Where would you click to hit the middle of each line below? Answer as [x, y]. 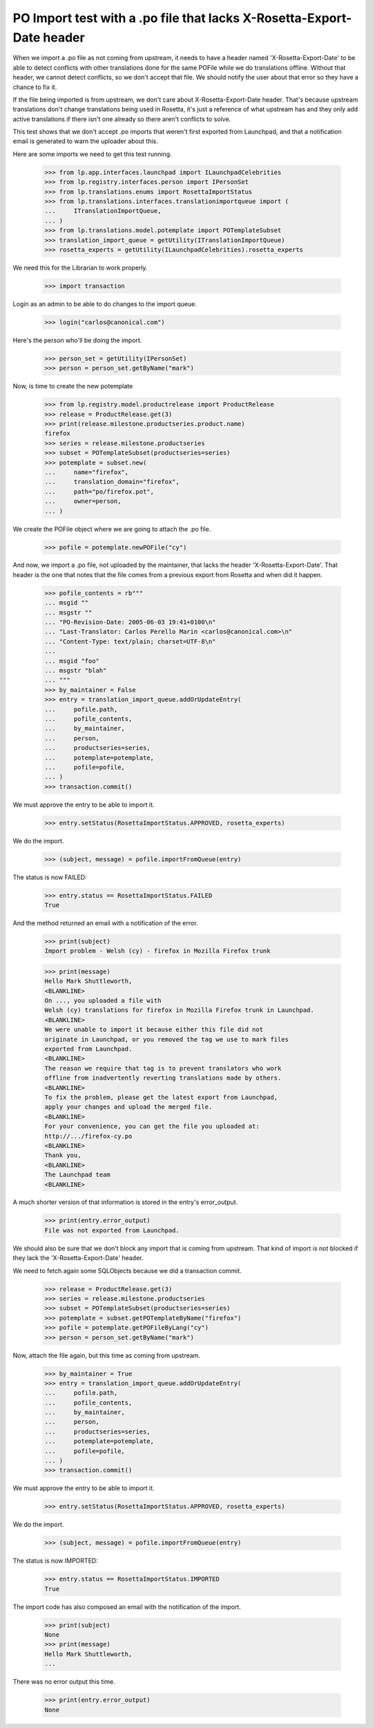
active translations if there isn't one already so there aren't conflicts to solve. [122, 119]
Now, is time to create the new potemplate [73, 386]
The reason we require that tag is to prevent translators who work [163, 1068]
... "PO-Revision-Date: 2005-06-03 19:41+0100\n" [130, 622]
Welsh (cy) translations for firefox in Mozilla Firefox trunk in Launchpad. [179, 1010]
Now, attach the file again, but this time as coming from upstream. [106, 1355]
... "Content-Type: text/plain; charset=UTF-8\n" [130, 641]
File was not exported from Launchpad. [112, 1230]
